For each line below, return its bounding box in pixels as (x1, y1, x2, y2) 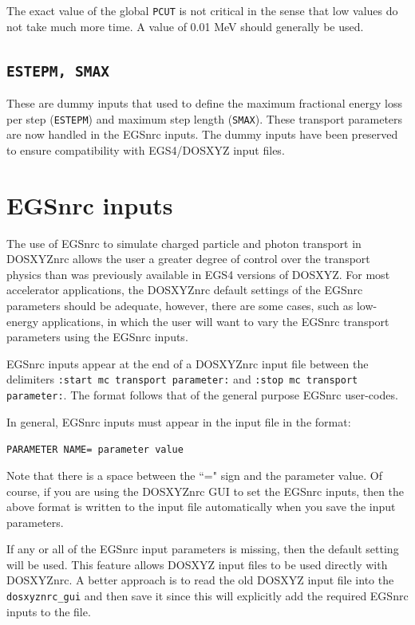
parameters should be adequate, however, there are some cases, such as (6, 297, 354, 313)
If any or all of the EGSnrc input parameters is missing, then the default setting (6, 540, 399, 557)
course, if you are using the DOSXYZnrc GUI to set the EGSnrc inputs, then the (6, 482, 405, 499)
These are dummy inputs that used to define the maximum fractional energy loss (6, 95, 402, 112)
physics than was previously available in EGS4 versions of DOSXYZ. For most (6, 265, 390, 282)
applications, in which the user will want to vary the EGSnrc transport (41, 312, 389, 329)
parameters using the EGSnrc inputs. (6, 328, 188, 345)
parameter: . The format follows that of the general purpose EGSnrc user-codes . (6, 387, 398, 403)
